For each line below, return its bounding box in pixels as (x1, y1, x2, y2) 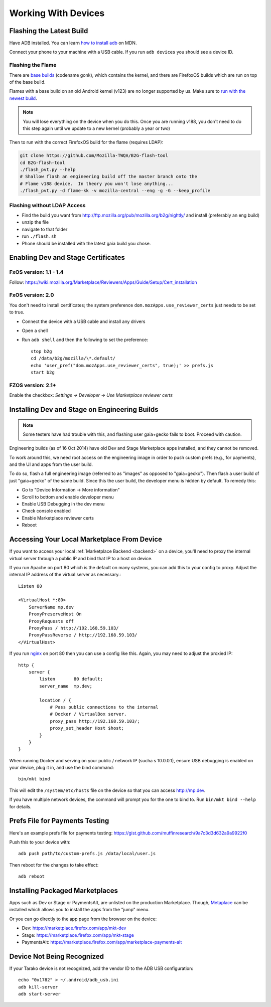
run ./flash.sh (22, 233, 57, 239)
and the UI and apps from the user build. (9, 461, 93, 467)
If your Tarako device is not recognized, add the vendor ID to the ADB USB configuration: (9, 965, 193, 971)
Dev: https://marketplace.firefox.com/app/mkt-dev (22, 925, 126, 931)
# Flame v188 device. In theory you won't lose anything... (20, 181, 174, 187)
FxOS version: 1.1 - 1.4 (9, 269, 64, 276)
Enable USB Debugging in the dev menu (22, 501, 105, 507)
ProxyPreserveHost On (28, 611, 82, 617)
